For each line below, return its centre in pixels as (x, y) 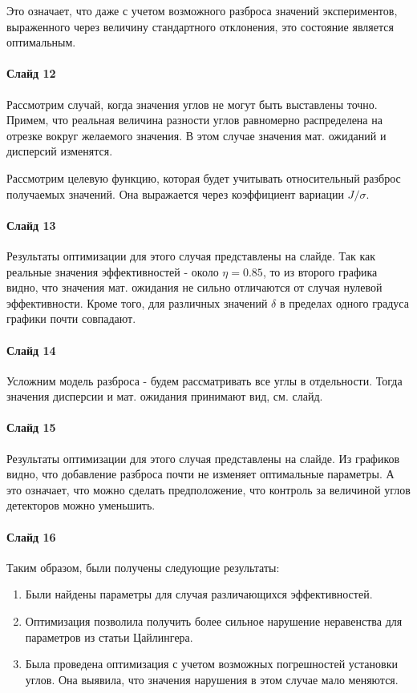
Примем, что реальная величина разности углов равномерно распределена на (194, 120)
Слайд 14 (31, 350)
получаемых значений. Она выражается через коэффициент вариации (175, 193)
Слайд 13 (31, 225)
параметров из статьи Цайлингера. (109, 637)
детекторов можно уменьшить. (81, 505)
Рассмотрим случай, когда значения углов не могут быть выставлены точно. (192, 104)
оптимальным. (41, 42)
